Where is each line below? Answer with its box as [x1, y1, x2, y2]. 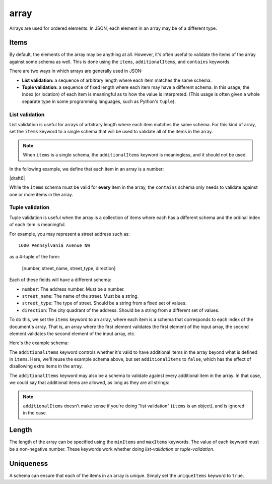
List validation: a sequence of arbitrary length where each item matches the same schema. [22, 77, 212, 83]
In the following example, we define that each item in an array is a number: [9, 166, 164, 172]
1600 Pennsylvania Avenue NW [18, 242, 90, 248]
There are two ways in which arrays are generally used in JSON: [9, 68, 143, 74]
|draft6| [9, 175, 25, 181]
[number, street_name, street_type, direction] [22, 265, 116, 271]
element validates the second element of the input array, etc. [9, 331, 135, 337]
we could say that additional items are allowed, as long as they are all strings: [9, 380, 170, 386]
